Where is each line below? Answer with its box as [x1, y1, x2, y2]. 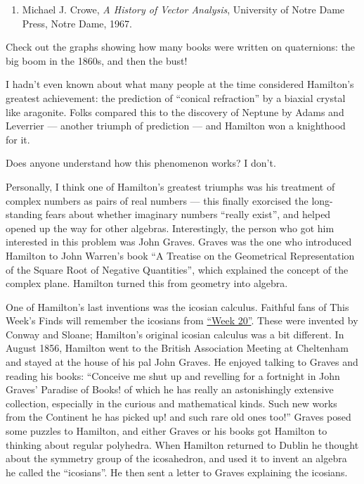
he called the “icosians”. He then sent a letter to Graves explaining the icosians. [6, 464, 348, 479]
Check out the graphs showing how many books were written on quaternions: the [6, 39, 356, 54]
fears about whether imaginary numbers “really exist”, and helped [45, 207, 331, 222]
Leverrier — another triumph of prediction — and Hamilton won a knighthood [6, 118, 346, 133]
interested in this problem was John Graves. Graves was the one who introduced [6, 234, 352, 249]
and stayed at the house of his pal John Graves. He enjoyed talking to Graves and [6, 355, 358, 369]
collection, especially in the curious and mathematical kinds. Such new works [6, 395, 337, 410]
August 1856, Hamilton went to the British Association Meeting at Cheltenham [6, 340, 349, 355]
